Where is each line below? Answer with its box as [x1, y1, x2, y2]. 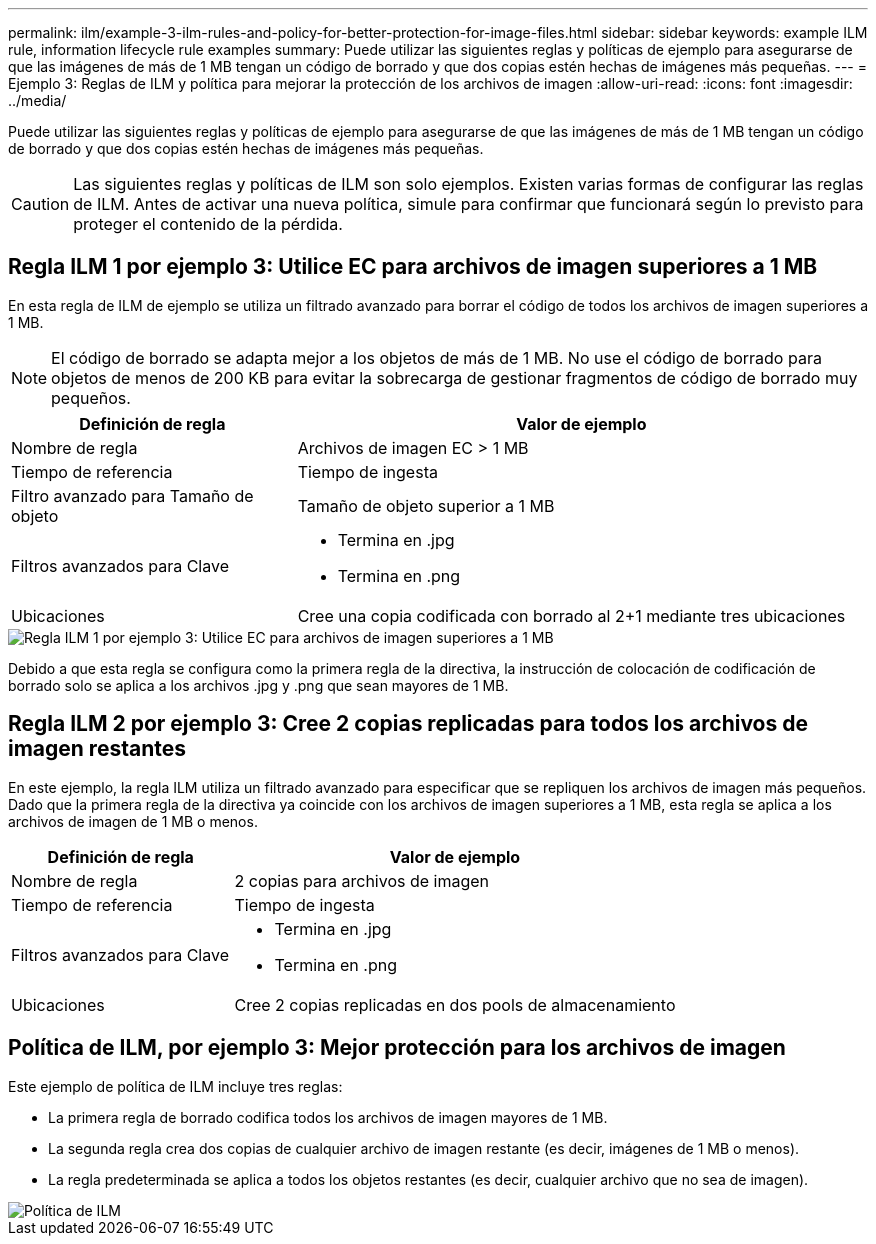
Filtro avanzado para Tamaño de [11, 485, 254, 506]
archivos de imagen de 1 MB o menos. [8, 812, 258, 830]
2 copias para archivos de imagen [234, 870, 490, 891]
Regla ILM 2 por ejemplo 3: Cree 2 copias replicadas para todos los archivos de [8, 711, 808, 737]
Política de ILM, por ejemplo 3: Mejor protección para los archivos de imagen [8, 1035, 786, 1061]
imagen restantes [8, 736, 186, 762]
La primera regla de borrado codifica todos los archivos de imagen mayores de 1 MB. [48, 1108, 608, 1126]
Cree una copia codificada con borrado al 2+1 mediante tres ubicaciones [297, 605, 846, 626]
